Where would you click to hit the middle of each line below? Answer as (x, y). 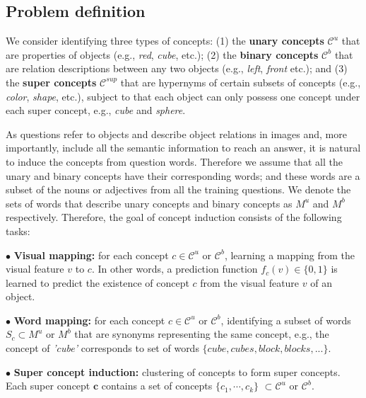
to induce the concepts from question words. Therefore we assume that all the (174, 161)
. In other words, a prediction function (175, 269)
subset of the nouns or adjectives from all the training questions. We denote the (178, 189)
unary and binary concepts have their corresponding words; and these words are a (183, 175)
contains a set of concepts (157, 386)
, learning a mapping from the (289, 255)
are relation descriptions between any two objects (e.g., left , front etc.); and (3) (177, 68)
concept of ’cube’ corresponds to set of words (102, 348)
